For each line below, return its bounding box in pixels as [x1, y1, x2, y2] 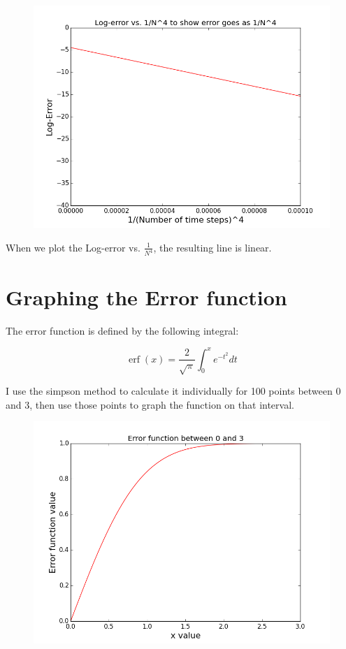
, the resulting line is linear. [153, 240, 272, 254]
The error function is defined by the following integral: [6, 323, 239, 337]
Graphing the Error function [6, 282, 287, 311]
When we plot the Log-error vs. [6, 240, 140, 254]
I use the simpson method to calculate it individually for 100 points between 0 [6, 384, 341, 398]
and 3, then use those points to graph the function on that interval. [6, 397, 294, 411]
